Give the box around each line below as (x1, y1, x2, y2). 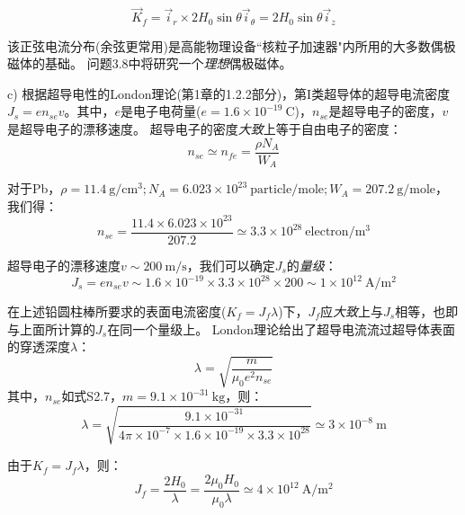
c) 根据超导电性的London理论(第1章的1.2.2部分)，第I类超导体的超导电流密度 (7, 84, 451, 102)
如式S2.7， (61, 386, 123, 405)
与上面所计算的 (7, 319, 95, 338)
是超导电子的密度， (328, 102, 443, 120)
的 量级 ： (286, 255, 337, 274)
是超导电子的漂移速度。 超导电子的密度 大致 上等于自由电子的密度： (7, 120, 402, 138)
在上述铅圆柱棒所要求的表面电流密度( (7, 302, 227, 320)
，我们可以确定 (186, 255, 275, 274)
